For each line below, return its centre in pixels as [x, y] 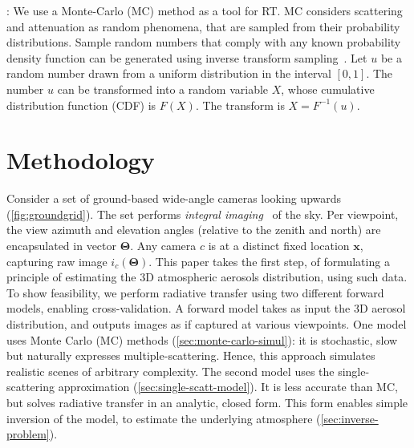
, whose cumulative [328, 89]
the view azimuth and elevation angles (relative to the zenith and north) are [194, 230]
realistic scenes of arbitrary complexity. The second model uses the [170, 371]
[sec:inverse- [349, 418]
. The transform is [240, 105]
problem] [28, 434]
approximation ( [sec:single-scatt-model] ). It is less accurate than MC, [228, 387]
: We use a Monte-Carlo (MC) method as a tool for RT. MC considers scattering [205, 10]
